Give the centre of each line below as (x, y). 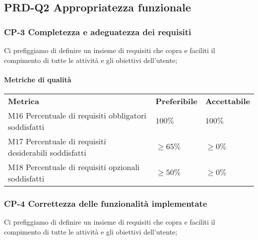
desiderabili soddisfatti (47, 152)
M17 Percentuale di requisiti (57, 141)
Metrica (24, 101)
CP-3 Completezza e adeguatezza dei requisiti (98, 31)
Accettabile (227, 101)
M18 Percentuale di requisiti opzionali (74, 167)
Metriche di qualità (38, 79)
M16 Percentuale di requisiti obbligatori (77, 115)
